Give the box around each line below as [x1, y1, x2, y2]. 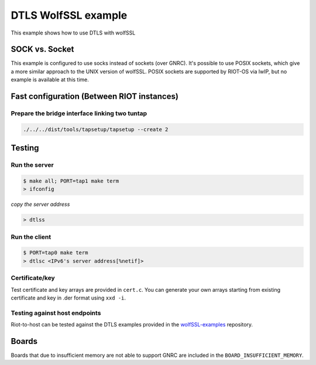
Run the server [11, 161, 54, 169]
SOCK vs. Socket [11, 44, 74, 54]
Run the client [11, 233, 51, 241]
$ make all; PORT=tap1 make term [23, 177, 119, 184]
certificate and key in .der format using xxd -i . [11, 294, 126, 301]
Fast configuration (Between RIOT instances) [11, 91, 178, 102]
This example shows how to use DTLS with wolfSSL [11, 29, 136, 36]
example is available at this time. [11, 76, 89, 83]
